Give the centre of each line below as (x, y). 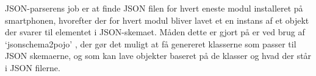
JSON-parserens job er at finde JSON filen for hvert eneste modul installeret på (154, 8)
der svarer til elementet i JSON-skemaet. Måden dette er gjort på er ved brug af (155, 32)
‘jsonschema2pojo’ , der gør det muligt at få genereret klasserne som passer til (151, 43)
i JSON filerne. (33, 67)
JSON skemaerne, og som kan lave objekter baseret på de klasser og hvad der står (158, 56)
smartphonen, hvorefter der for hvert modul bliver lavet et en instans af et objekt (157, 20)
